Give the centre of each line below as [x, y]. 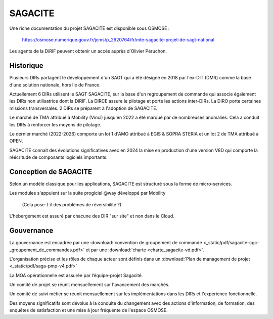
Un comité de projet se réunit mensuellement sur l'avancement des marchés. [89, 285]
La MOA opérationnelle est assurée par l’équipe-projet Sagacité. [76, 275]
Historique [26, 66]
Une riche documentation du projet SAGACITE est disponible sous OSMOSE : [89, 28]
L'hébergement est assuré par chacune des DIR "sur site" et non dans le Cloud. [92, 216]
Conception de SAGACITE [51, 172]
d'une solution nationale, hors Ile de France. [55, 85]
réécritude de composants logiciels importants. [59, 157]
